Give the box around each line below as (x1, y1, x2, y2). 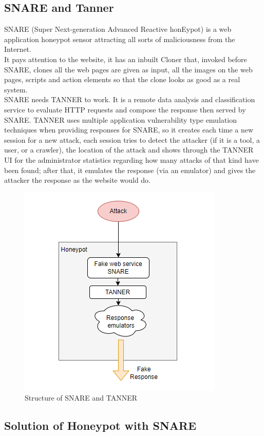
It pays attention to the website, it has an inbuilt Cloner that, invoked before (4, 53, 247, 64)
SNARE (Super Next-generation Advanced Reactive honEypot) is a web (4, 24, 232, 34)
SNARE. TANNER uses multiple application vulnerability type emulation (4, 114, 237, 125)
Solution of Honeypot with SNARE (4, 418, 197, 433)
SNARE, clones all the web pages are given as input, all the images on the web (4, 64, 253, 74)
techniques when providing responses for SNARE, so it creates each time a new (4, 124, 254, 135)
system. (4, 84, 28, 94)
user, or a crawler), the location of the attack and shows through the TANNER (4, 144, 254, 155)
